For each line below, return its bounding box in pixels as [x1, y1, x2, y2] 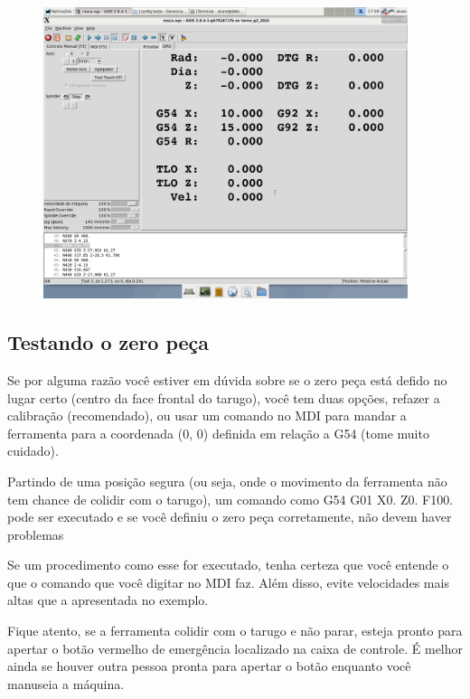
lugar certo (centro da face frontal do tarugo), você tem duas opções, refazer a [7, 388, 440, 407]
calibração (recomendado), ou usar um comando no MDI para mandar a [7, 406, 407, 425]
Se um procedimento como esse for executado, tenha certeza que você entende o [7, 555, 449, 574]
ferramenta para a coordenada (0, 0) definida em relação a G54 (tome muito [7, 423, 429, 442]
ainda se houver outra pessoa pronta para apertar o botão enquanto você [7, 656, 411, 675]
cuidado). [7, 441, 59, 460]
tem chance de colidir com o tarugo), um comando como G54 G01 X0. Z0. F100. [7, 489, 454, 508]
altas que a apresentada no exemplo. [7, 590, 209, 609]
